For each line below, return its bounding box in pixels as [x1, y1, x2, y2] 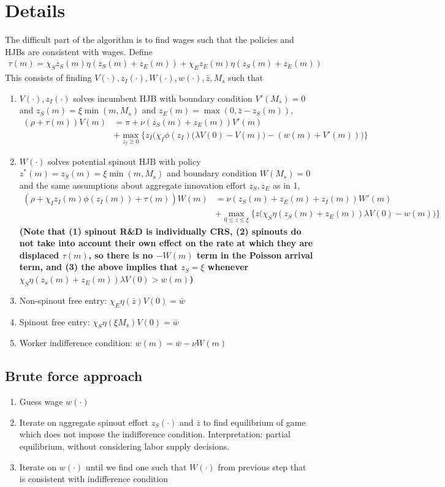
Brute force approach [5, 366, 143, 385]
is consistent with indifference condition [19, 472, 168, 485]
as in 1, [273, 178, 300, 191]
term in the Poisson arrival [196, 248, 313, 261]
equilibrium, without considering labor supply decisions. [19, 440, 230, 453]
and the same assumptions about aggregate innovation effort [19, 178, 246, 191]
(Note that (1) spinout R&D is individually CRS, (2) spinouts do [19, 224, 302, 237]
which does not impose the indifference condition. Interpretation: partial [19, 428, 291, 440]
